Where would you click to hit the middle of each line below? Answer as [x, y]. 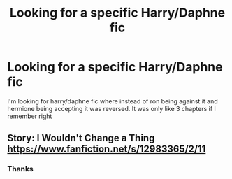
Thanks [20, 169]
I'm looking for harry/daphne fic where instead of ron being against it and [113, 101]
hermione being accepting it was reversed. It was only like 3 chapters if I [112, 108]
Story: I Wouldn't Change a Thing [81, 138]
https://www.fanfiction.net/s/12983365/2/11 [107, 149]
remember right [30, 116]
